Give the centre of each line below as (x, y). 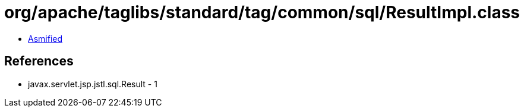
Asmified (45, 38)
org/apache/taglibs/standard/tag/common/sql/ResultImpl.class (262, 12)
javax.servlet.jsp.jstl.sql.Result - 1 (93, 84)
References (39, 61)
